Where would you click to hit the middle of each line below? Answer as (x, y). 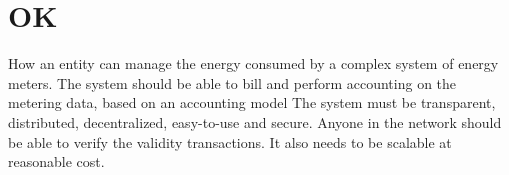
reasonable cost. (56, 161)
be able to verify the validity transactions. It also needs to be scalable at (230, 141)
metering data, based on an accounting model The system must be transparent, (252, 102)
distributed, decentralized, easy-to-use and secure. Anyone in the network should (255, 121)
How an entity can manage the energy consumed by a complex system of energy (253, 63)
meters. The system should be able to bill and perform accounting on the (232, 82)
